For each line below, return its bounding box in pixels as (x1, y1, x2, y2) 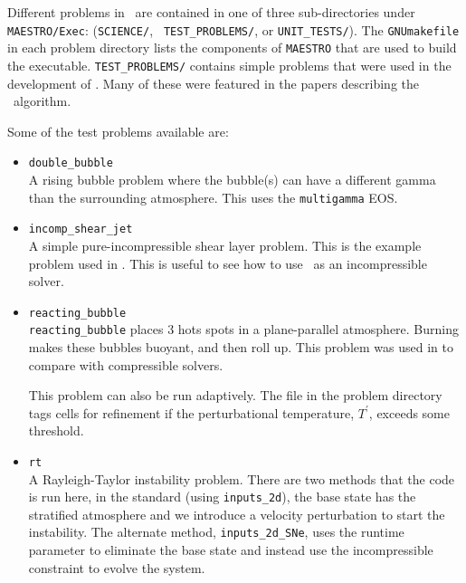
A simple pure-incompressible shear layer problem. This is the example (28, 235, 422, 254)
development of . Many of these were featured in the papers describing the (7, 73, 419, 92)
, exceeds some (368, 403, 450, 422)
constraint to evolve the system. (28, 558, 205, 577)
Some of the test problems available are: (7, 121, 229, 140)
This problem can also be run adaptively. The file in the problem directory (28, 386, 442, 405)
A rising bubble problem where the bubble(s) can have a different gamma (28, 170, 436, 188)
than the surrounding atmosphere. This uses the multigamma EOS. (28, 187, 398, 206)
